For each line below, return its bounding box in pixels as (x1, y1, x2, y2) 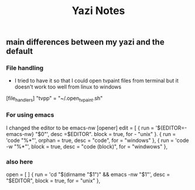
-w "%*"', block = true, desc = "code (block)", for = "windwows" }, (6, 142, 168, 150)
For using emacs (6, 111, 54, 119)
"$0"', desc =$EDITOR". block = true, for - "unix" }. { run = (35, 130, 176, 137)
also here (6, 157, 33, 165)
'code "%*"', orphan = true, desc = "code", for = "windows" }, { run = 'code (6, 137, 189, 144)
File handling (6, 64, 44, 72)
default (6, 46, 33, 56)
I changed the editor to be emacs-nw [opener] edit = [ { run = (6, 124, 155, 131)
